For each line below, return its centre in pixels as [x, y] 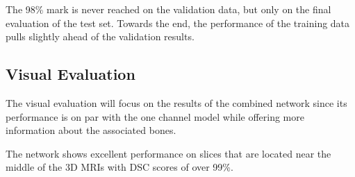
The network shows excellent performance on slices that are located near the [168, 153]
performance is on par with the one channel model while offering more [155, 116]
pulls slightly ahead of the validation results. [100, 36]
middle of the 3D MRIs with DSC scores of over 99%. [119, 167]
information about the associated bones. [91, 130]
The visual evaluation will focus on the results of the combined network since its [176, 102]
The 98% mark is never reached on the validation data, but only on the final [168, 9]
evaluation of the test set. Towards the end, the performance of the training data [178, 23]
